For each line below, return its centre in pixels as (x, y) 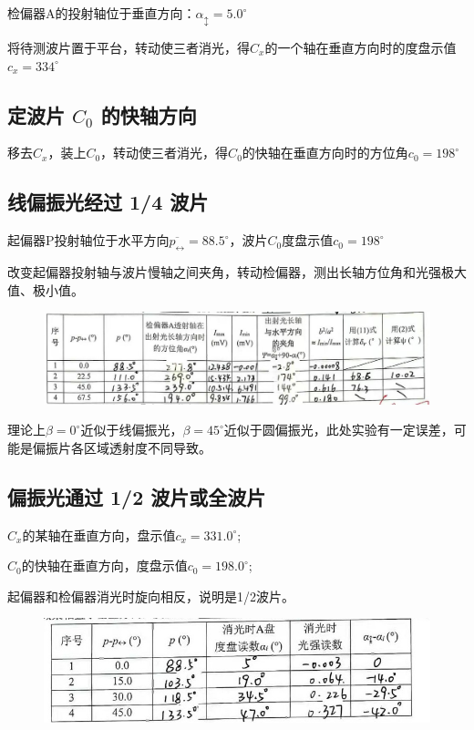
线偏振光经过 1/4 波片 (108, 202)
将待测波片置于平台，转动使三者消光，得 (129, 47)
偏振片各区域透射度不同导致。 (122, 447)
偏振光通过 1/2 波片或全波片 (137, 496)
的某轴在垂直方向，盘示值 (99, 535)
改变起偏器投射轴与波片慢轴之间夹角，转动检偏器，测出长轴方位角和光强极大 (237, 271)
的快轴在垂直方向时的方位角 (325, 153)
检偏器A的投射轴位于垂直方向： (102, 13)
